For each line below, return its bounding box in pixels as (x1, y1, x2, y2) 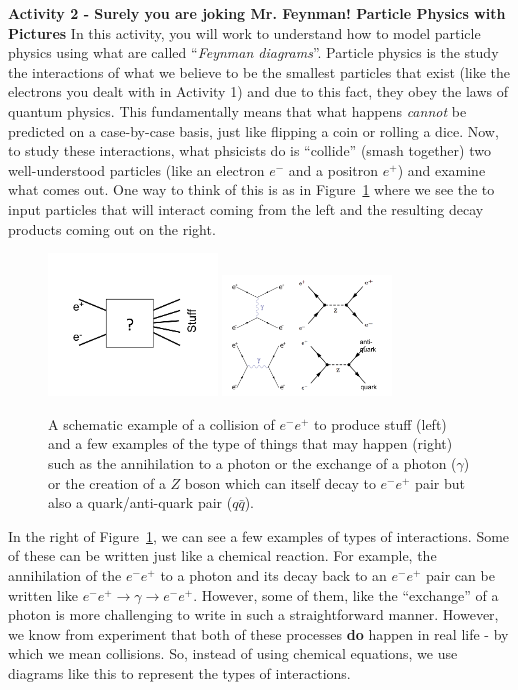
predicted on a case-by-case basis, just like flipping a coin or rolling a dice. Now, (8, 120, 499, 141)
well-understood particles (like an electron (8, 159, 265, 180)
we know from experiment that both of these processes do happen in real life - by (8, 623, 509, 644)
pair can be (426, 564, 495, 585)
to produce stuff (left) (314, 413, 447, 434)
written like (8, 584, 79, 605)
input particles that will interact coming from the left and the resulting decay (8, 198, 484, 219)
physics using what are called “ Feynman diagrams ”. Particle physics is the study (8, 42, 499, 63)
